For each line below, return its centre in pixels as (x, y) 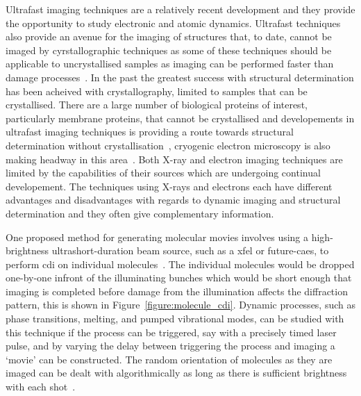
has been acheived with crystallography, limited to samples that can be (157, 91)
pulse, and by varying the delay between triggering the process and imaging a (170, 346)
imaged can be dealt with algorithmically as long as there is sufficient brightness (176, 373)
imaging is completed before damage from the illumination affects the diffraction (177, 291)
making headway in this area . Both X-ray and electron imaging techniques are (174, 159)
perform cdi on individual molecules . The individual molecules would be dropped (180, 264)
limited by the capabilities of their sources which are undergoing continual (163, 173)
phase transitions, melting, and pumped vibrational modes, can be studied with (175, 319)
